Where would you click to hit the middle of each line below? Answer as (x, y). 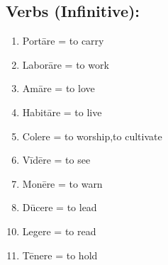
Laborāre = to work (66, 64)
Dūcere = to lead (60, 207)
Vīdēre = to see (56, 160)
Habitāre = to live (62, 112)
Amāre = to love (58, 88)
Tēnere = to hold (60, 255)
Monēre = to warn (62, 183)
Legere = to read (59, 231)
